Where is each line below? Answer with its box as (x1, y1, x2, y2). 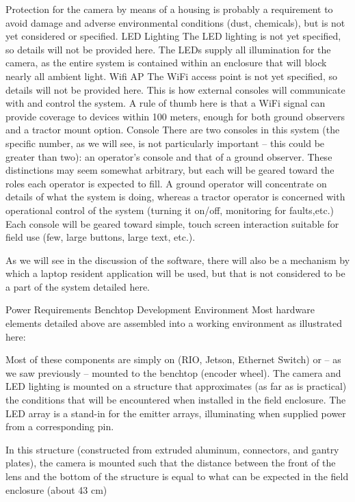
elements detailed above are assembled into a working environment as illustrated (5, 316, 343, 330)
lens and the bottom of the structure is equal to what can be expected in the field (5, 469, 349, 483)
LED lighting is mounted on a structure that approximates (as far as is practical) (5, 379, 347, 393)
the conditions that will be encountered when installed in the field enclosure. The (5, 393, 346, 407)
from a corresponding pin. (5, 419, 114, 434)
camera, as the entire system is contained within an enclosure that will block (5, 55, 327, 70)
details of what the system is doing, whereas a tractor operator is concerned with (5, 189, 345, 204)
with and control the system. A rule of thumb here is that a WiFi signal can (5, 96, 326, 110)
